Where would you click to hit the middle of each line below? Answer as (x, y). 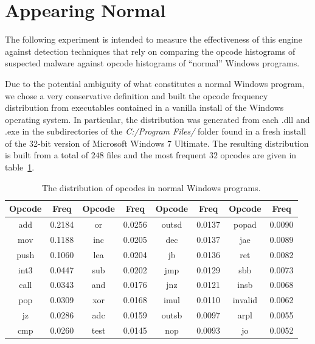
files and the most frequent (157, 155)
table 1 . (20, 167)
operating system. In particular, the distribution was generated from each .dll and (157, 119)
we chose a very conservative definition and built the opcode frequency (137, 95)
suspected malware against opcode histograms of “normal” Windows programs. (152, 63)
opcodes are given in (258, 155)
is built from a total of (47, 155)
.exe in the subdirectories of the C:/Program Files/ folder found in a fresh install (156, 131)
